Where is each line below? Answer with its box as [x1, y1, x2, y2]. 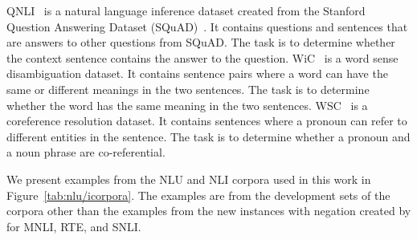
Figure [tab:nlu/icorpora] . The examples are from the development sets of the [6, 186, 390, 203]
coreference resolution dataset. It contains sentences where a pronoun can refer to [6, 112, 407, 129]
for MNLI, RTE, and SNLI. [6, 218, 141, 234]
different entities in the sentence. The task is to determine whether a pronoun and [6, 128, 411, 144]
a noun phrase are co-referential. [6, 144, 166, 161]
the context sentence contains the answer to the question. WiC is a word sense [6, 49, 399, 66]
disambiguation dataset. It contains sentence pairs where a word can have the [6, 65, 388, 82]
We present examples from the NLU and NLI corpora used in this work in [6, 170, 371, 187]
